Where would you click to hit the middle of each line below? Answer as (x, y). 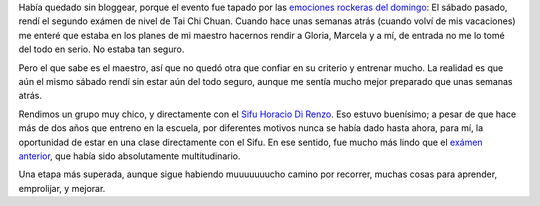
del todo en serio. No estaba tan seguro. (101, 49)
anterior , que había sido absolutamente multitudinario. (129, 156)
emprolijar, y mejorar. (62, 188)
